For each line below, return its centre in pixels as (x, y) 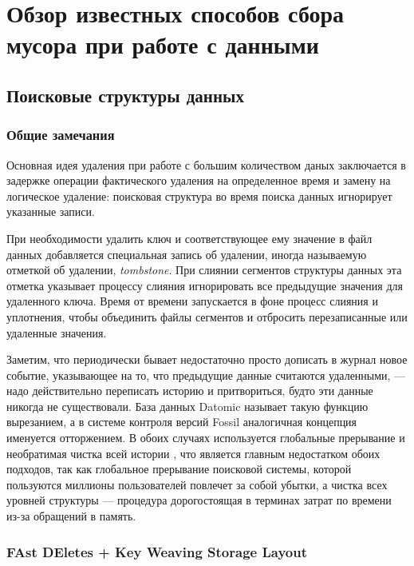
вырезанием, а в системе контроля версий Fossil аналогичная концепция (182, 422)
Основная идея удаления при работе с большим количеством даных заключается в (206, 164)
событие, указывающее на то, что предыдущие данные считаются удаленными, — (206, 375)
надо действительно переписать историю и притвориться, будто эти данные (190, 391)
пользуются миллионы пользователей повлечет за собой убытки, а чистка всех (197, 484)
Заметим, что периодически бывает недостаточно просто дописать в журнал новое (207, 359)
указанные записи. (51, 211)
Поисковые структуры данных (125, 95)
